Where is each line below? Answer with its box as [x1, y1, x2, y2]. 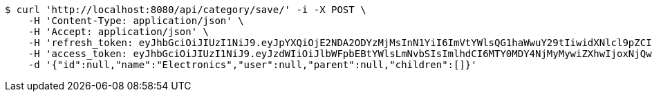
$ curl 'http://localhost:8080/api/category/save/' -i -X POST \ [5, 4, 366, 15]
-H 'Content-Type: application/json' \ [28, 15, 244, 26]
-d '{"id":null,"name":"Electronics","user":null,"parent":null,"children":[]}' [28, 59, 477, 70]
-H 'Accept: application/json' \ [28, 26, 209, 37]
